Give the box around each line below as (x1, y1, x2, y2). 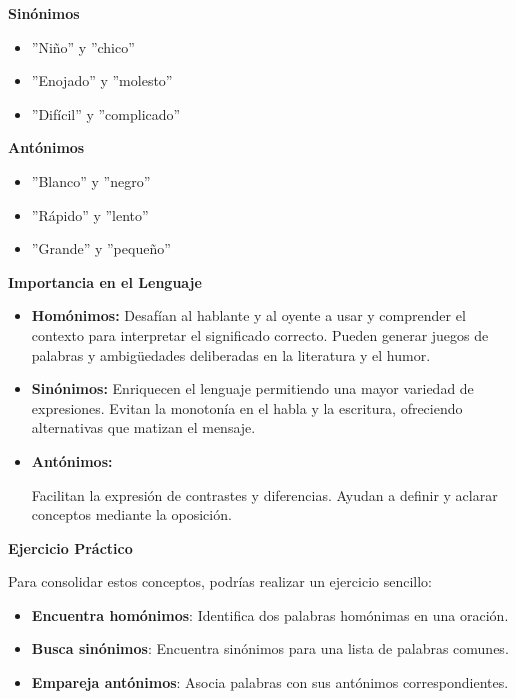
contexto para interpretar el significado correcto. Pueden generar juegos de (31, 324, 489, 345)
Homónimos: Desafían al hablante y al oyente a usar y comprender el (31, 305, 466, 326)
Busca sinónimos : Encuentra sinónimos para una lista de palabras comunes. (31, 638, 509, 659)
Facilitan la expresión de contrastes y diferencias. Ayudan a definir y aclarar (31, 484, 498, 505)
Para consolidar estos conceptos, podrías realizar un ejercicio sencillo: (8, 571, 432, 592)
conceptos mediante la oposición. (31, 504, 232, 525)
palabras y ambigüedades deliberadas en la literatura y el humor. (31, 344, 431, 365)
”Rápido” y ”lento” (31, 204, 149, 225)
